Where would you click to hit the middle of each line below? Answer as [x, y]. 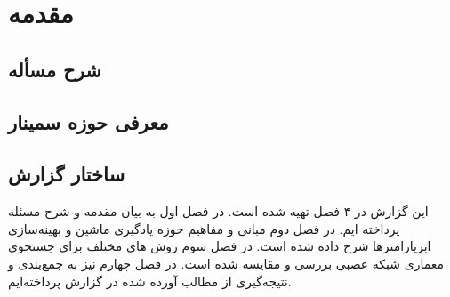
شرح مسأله [55, 69]
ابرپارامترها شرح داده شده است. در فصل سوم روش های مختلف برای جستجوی [220, 246]
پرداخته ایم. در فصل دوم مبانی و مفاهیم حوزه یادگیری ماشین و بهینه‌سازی [204, 228]
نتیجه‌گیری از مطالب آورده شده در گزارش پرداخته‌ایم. [150, 281]
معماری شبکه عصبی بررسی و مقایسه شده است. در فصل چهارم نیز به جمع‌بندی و [226, 263]
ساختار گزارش [67, 174]
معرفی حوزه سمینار [88, 121]
